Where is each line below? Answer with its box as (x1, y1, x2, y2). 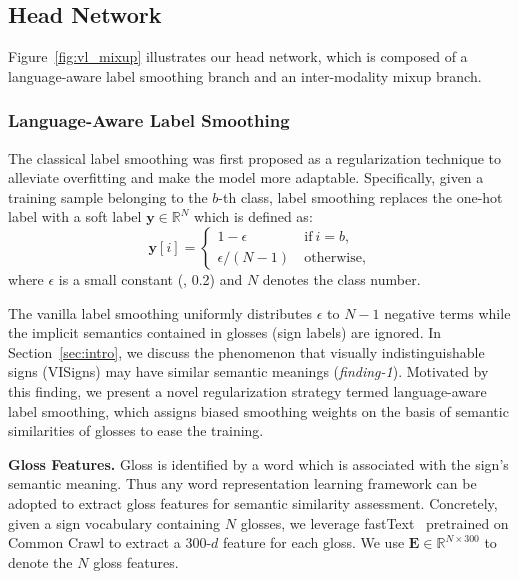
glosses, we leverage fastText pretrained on (240, 512, 509, 533)
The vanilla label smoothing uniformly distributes (8, 302, 313, 323)
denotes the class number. (262, 268, 421, 289)
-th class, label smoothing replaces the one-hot (218, 186, 503, 207)
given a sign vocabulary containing (8, 512, 221, 533)
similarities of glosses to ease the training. (8, 420, 264, 441)
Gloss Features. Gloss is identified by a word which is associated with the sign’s (8, 453, 509, 474)
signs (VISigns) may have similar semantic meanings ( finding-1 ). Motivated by (8, 361, 489, 382)
